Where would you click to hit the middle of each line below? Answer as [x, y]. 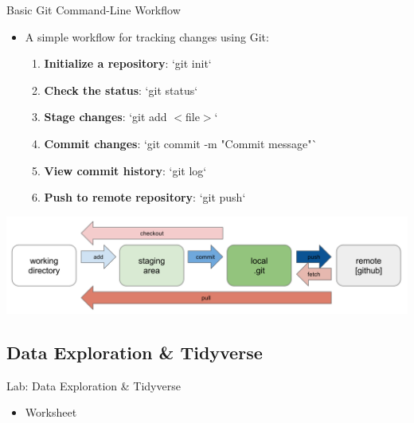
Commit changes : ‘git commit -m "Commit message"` [181, 143]
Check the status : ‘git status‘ [121, 90]
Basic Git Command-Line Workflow [94, 10]
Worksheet [51, 412]
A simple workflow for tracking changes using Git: [147, 36]
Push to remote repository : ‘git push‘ [145, 197]
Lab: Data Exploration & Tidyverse [94, 385]
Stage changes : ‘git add [105, 117]
